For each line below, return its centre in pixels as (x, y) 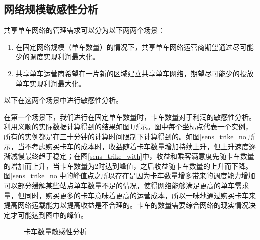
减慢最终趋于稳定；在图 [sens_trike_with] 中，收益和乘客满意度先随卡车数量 (133, 156)
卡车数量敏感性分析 (55, 232)
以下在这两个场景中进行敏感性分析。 (63, 100)
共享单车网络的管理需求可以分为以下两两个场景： (84, 30)
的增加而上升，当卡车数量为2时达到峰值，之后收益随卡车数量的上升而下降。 (128, 166)
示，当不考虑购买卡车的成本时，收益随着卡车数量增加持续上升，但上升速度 (126, 146)
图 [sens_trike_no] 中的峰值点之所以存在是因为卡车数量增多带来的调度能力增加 (130, 176)
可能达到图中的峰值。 (53, 215)
